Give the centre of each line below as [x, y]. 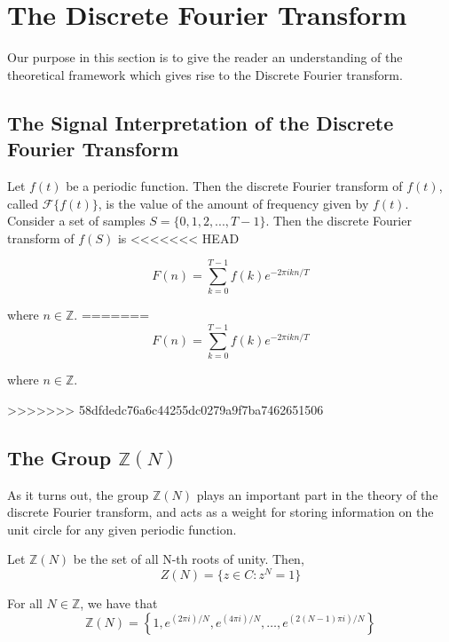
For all [25, 602]
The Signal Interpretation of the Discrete [201, 122]
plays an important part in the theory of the [317, 494]
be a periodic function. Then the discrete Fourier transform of [234, 185]
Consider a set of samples [76, 221]
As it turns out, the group [78, 494]
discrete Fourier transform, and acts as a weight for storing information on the [221, 512]
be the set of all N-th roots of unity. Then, [189, 559]
